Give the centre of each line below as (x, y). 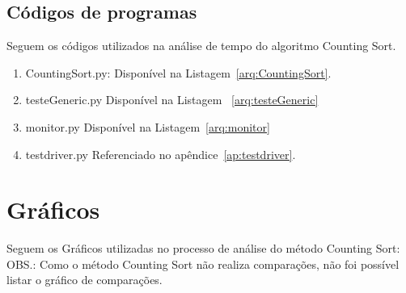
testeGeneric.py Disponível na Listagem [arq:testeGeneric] (172, 100)
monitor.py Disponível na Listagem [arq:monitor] (148, 126)
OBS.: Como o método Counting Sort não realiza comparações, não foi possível (203, 264)
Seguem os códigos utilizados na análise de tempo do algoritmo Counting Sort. (201, 46)
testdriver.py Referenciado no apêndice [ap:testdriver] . (161, 154)
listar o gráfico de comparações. (85, 280)
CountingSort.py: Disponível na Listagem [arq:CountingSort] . (178, 72)
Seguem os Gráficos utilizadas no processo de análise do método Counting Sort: (203, 248)
